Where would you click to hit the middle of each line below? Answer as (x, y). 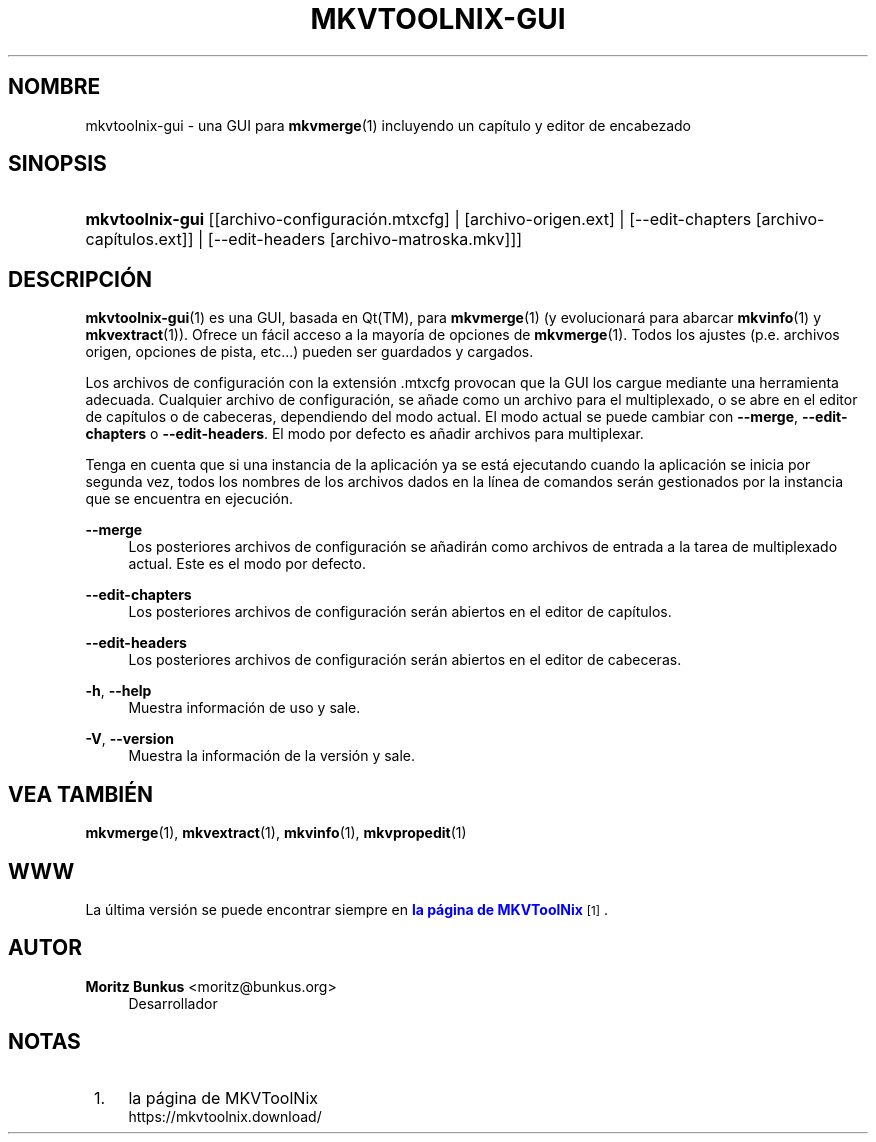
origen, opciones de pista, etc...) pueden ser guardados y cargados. (309, 352)
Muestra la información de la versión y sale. (272, 756)
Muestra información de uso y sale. (244, 708)
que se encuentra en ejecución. (189, 499)
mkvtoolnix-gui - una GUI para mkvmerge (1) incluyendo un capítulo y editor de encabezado (388, 125)
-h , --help (118, 691)
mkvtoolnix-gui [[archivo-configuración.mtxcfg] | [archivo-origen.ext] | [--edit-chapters (418, 219)
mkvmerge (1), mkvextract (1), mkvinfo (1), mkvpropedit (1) (276, 833)
